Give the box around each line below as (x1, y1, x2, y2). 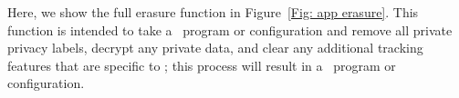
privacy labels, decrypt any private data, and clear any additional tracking (7, 38, 423, 57)
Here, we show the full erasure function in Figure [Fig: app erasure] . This (7, 3, 419, 21)
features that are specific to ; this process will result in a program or (7, 55, 396, 74)
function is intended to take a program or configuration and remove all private (7, 20, 453, 39)
